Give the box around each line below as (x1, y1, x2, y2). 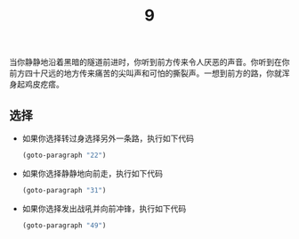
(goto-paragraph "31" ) (21, 185, 107, 194)
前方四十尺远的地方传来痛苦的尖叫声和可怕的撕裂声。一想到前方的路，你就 (9, 68, 282, 78)
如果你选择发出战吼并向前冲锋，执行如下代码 (21, 202, 187, 214)
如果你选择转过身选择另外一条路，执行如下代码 (21, 133, 194, 144)
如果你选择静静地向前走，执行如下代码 (21, 168, 163, 178)
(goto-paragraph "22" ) (21, 151, 107, 160)
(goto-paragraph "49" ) (21, 220, 107, 230)
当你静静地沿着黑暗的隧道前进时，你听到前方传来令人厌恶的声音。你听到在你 (9, 57, 290, 68)
